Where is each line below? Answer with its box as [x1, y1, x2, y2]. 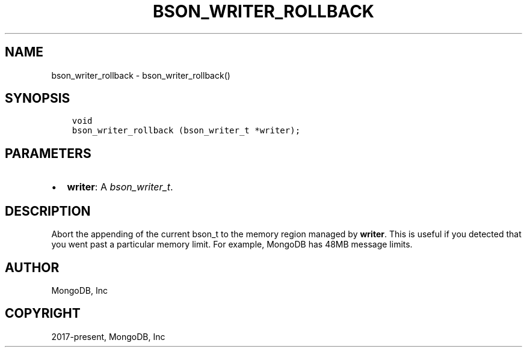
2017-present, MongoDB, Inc [51, 331, 165, 342]
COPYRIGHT [5, 306, 81, 321]
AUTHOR [5, 259, 60, 275]
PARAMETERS [5, 145, 91, 161]
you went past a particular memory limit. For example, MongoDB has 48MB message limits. [51, 239, 413, 250]
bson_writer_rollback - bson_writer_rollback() [51, 70, 230, 80]
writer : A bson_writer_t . [67, 181, 173, 193]
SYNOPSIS [5, 91, 70, 106]
